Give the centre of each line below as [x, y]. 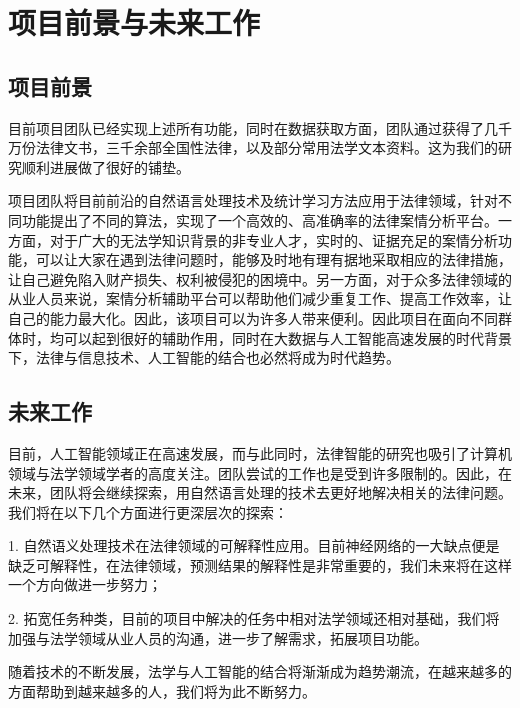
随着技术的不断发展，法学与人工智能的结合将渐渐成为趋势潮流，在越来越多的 [260, 671]
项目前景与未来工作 [134, 22]
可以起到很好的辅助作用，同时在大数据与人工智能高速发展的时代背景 [287, 337]
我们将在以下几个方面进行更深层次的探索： [148, 511]
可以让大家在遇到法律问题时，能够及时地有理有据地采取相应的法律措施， [273, 259]
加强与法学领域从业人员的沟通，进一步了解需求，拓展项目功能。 [218, 637]
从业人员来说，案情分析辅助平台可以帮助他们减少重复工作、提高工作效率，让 [260, 298]
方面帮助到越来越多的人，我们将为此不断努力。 [162, 690]
